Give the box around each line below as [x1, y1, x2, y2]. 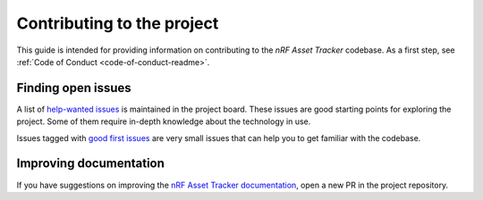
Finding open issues [16, 80, 131, 96]
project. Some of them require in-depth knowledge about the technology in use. [16, 116, 311, 127]
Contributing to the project [16, 13, 219, 33]
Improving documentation [16, 156, 165, 171]
